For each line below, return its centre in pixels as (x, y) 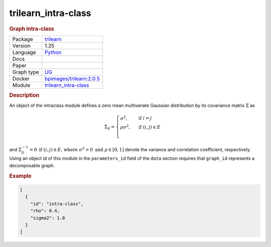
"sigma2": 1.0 (48, 218)
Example (21, 176)
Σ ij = (109, 127)
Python (53, 52)
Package (23, 39)
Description (24, 95)
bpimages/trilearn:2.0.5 (72, 79)
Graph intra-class (32, 29)
